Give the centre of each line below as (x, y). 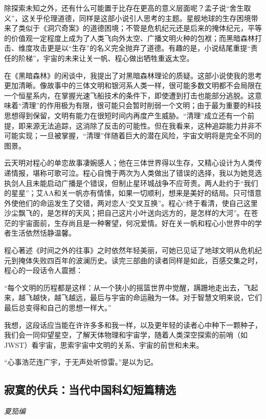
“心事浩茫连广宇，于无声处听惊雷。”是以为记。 (81, 362)
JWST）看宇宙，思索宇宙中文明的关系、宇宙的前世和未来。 (104, 344)
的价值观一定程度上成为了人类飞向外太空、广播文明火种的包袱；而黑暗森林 (129, 38)
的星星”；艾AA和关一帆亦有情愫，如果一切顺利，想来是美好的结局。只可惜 (129, 193)
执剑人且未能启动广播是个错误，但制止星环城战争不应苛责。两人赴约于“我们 (131, 183)
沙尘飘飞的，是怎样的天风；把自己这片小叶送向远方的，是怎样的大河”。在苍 (131, 213)
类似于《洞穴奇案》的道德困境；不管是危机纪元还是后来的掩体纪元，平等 (140, 28)
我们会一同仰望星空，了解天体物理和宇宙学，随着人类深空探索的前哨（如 (126, 335)
